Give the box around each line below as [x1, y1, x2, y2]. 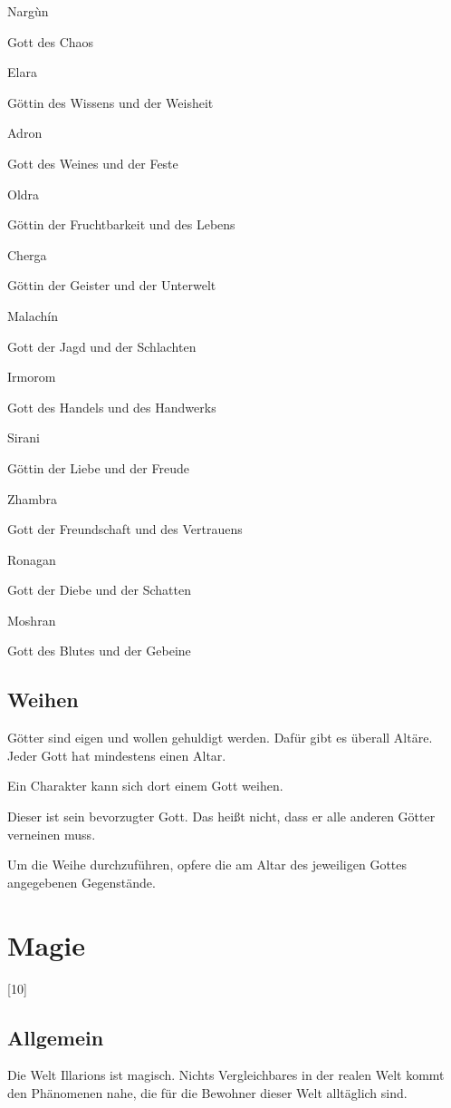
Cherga [7, 245, 47, 264]
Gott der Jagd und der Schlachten [7, 336, 197, 355]
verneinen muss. [7, 824, 96, 843]
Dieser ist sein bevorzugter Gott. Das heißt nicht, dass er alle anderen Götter [7, 807, 436, 826]
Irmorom [7, 367, 56, 386]
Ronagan [7, 549, 56, 569]
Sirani [7, 428, 40, 447]
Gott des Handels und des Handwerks [7, 397, 216, 416]
